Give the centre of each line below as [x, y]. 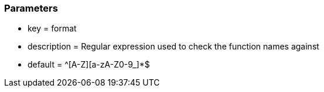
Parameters [31, 8]
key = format [52, 29]
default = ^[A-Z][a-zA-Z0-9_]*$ [89, 65]
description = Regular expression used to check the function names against [173, 47]
